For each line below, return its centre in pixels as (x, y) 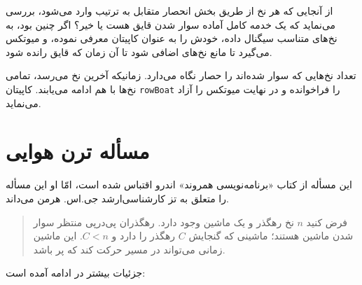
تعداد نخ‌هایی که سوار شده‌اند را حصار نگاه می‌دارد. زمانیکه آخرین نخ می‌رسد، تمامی (181, 75)
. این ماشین (58, 236)
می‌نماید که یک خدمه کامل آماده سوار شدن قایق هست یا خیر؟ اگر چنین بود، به (171, 24)
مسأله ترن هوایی (78, 151)
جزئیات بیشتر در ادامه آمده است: (76, 273)
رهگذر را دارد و (144, 236)
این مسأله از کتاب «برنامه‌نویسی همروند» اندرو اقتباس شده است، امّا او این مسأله (179, 185)
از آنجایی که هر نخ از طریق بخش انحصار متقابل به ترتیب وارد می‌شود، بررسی (169, 11)
